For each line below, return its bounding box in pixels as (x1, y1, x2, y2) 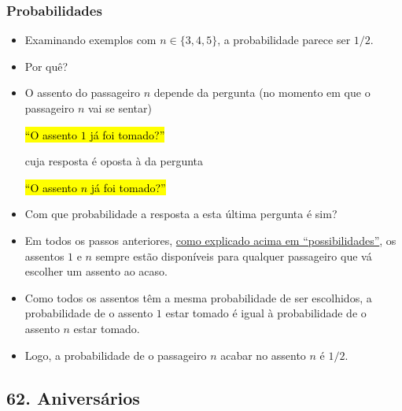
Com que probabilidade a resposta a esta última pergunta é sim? (24, 205, 337, 222)
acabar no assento (220, 346, 306, 363)
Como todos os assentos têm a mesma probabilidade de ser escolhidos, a (24, 289, 372, 305)
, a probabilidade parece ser (217, 31, 351, 48)
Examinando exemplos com (24, 31, 157, 48)
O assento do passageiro (24, 84, 140, 101)
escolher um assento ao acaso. (24, 263, 168, 280)
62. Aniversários (6, 385, 140, 409)
